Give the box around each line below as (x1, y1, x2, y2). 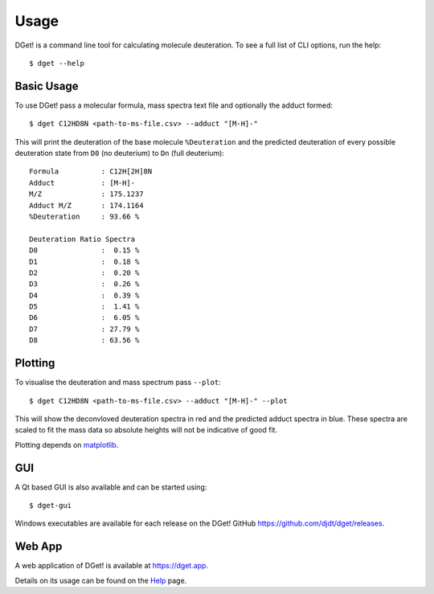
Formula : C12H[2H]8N (29, 167, 153, 176)
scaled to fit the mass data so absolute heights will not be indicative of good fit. (14, 425, 277, 435)
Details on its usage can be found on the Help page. (14, 576, 187, 585)
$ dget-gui (29, 501, 72, 510)
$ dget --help (29, 59, 84, 68)
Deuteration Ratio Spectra (29, 234, 136, 244)
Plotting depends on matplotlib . (14, 440, 119, 449)
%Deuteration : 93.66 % (29, 211, 140, 221)
